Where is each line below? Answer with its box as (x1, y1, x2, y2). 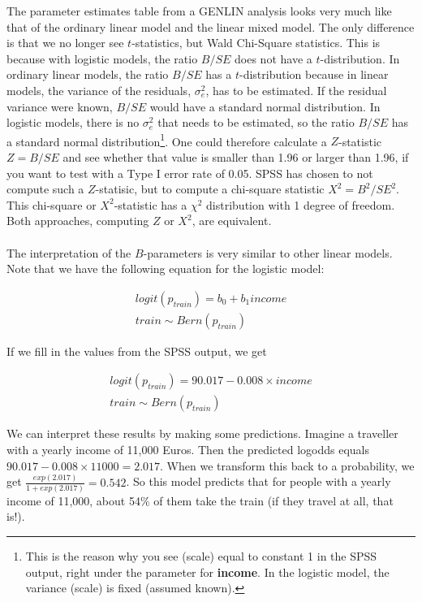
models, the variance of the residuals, (6, 81, 192, 98)
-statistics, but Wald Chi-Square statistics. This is (131, 34, 381, 51)
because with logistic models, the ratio (6, 50, 198, 67)
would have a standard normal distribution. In (149, 97, 381, 115)
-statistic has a (114, 196, 187, 213)
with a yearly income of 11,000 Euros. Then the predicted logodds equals (6, 441, 369, 458)
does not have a (235, 50, 312, 67)
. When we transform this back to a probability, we (160, 457, 415, 474)
